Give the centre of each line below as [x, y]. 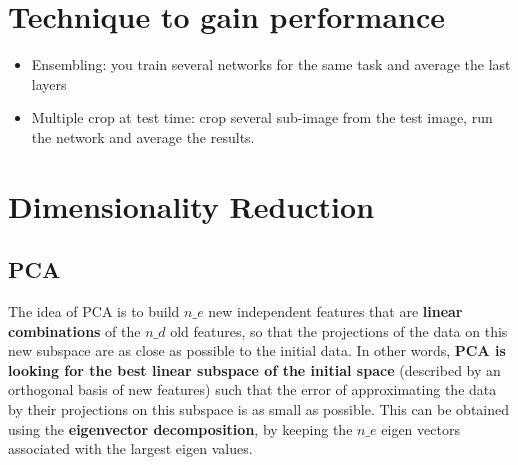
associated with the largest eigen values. [130, 448]
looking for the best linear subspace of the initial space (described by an [254, 369]
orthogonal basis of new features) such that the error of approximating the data [252, 389]
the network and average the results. [143, 136]
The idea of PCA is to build [94, 311]
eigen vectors [420, 428]
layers [49, 83]
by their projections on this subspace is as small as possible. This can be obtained [259, 409]
